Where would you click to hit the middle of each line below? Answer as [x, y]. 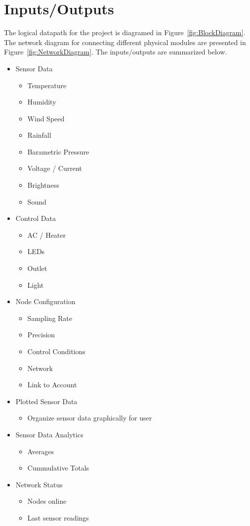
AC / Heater [46, 235]
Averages [41, 451]
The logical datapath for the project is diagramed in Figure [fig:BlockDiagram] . [125, 32]
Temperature [47, 85]
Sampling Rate [50, 318]
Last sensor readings [58, 517]
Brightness [43, 185]
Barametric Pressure [58, 151]
